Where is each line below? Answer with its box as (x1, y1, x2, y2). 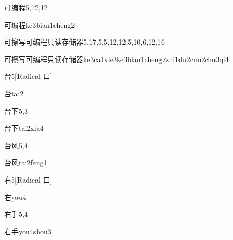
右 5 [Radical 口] (4, 174, 52, 185)
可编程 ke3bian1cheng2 (4, 19, 75, 30)
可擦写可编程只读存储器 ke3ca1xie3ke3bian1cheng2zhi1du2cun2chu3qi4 (4, 53, 229, 64)
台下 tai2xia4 (4, 123, 44, 133)
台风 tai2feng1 (4, 157, 47, 168)
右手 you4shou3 (4, 226, 51, 236)
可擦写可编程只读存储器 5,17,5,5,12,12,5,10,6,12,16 (4, 36, 165, 47)
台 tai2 (4, 88, 24, 98)
